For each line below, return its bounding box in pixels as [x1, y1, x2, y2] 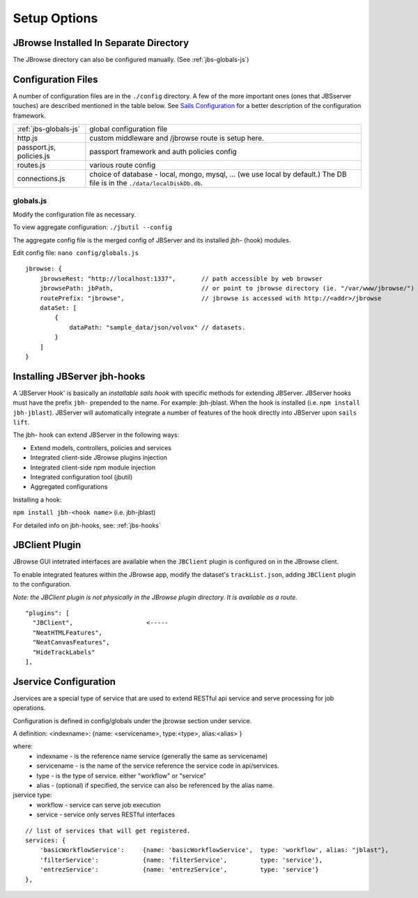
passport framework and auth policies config [89, 147, 237, 157]
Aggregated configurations [30, 483, 108, 491]
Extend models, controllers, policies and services [30, 443, 172, 452]
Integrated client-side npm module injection [30, 463, 156, 472]
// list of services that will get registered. [25, 826, 191, 835]
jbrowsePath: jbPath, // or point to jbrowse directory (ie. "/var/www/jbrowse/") [39, 284, 415, 293]
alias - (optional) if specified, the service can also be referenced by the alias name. [36, 781, 274, 790]
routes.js [17, 160, 46, 170]
